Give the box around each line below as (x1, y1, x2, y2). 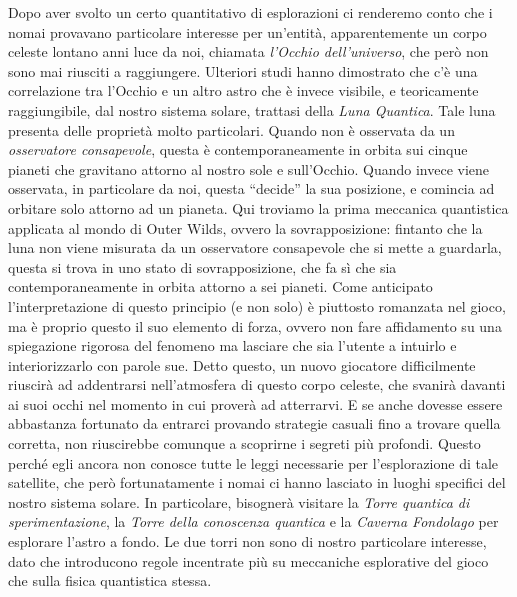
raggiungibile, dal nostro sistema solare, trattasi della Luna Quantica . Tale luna (8, 99, 496, 120)
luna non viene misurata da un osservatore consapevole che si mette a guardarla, (8, 237, 502, 258)
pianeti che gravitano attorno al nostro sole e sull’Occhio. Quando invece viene (8, 158, 490, 179)
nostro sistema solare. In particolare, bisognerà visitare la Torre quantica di (8, 491, 470, 512)
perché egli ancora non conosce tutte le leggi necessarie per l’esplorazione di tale (8, 452, 499, 473)
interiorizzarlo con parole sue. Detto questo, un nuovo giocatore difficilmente (8, 354, 476, 375)
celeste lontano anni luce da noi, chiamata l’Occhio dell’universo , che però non (8, 41, 489, 62)
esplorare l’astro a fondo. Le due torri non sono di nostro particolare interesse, (8, 531, 487, 552)
